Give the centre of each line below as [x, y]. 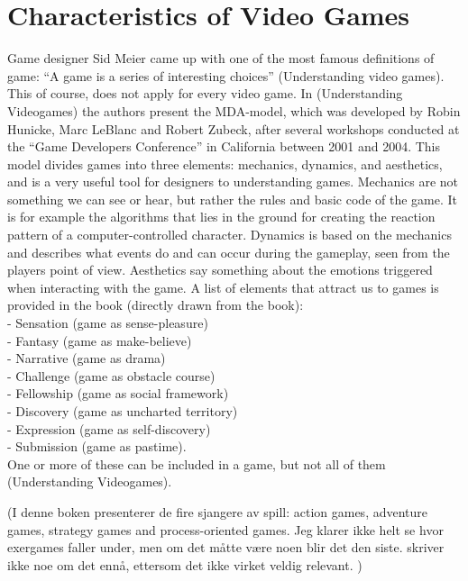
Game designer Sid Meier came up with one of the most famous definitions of [221, 58]
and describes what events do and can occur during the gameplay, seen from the [229, 252]
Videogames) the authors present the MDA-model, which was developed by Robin [234, 110]
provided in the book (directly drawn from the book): [156, 305]
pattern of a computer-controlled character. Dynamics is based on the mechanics [229, 235]
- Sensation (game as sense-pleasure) [108, 323]
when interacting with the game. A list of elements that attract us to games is [223, 287]
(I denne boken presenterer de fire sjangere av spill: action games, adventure [218, 511]
